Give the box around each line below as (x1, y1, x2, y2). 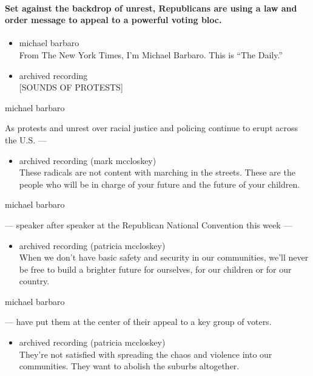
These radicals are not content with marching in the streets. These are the (19, 166, 295, 179)
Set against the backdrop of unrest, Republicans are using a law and (5, 1, 297, 14)
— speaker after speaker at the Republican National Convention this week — (5, 218, 292, 231)
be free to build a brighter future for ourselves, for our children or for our (19, 262, 292, 275)
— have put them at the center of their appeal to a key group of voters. (5, 315, 272, 328)
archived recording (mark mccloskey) (19, 154, 156, 166)
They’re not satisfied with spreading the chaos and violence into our (19, 347, 272, 360)
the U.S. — (5, 133, 47, 146)
